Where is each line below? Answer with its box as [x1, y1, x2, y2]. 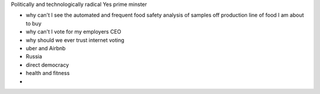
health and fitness [25, 70, 70, 77]
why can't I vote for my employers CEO [25, 28, 121, 35]
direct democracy [25, 61, 69, 68]
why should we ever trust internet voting [25, 36, 124, 44]
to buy [25, 20, 41, 27]
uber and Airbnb [25, 44, 66, 51]
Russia [25, 53, 43, 60]
